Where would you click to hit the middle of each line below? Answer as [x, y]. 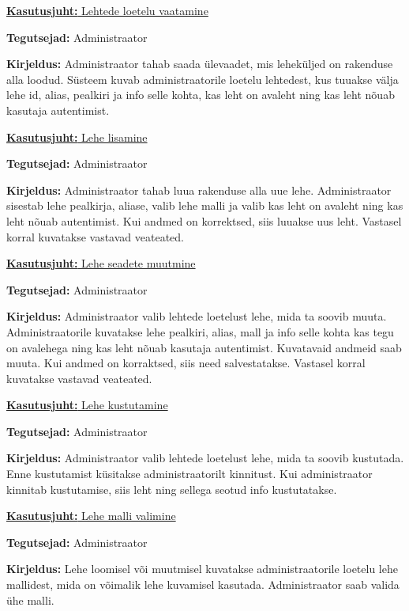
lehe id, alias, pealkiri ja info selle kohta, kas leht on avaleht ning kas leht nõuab [201, 95]
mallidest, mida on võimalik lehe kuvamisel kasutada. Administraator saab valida [203, 584]
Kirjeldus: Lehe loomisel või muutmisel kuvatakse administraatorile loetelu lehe [202, 569]
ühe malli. [30, 600]
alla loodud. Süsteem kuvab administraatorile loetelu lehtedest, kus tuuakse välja [203, 79]
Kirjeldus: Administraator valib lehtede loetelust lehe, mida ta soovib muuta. [197, 316]
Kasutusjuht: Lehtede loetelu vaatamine [107, 10]
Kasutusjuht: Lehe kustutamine [87, 405]
